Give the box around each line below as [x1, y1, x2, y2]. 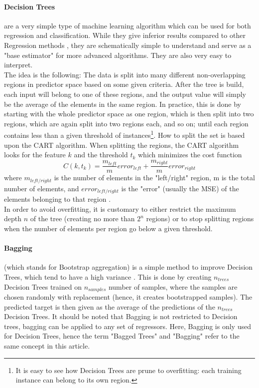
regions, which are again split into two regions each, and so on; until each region [4, 118, 249, 128]
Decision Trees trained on [4, 281, 82, 292]
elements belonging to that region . [4, 194, 111, 204]
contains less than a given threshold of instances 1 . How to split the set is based [4, 128, 245, 140]
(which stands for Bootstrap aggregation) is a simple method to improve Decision [4, 262, 253, 272]
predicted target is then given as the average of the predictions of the [4, 301, 215, 312]
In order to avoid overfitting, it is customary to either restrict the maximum [4, 203, 236, 214]
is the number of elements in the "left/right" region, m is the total [54, 172, 255, 183]
